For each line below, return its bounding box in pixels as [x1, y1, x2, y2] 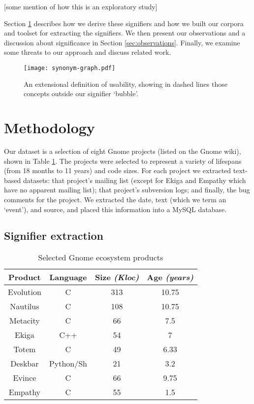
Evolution [8, 286, 41, 298]
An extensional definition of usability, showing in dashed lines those [24, 78, 227, 89]
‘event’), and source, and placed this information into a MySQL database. [4, 204, 227, 214]
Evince [13, 372, 36, 384]
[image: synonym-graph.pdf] [24, 64, 116, 72]
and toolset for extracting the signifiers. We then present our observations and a [4, 28, 246, 38]
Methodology [4, 117, 95, 137]
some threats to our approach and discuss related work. [4, 47, 171, 57]
